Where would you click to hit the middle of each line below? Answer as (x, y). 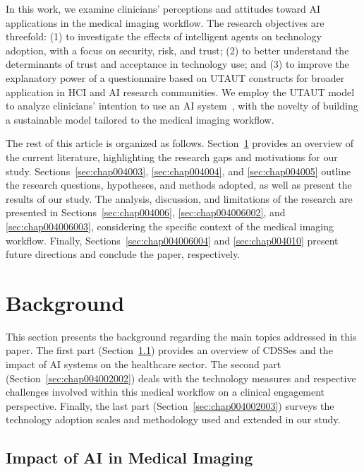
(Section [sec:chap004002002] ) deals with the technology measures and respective (181, 378)
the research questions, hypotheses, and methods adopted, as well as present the (179, 185)
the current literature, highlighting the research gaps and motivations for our (172, 157)
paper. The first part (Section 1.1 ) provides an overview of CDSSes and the (169, 350)
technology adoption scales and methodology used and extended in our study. (173, 419)
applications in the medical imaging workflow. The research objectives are (165, 22)
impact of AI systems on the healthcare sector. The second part (144, 364)
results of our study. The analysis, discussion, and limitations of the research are (179, 198)
